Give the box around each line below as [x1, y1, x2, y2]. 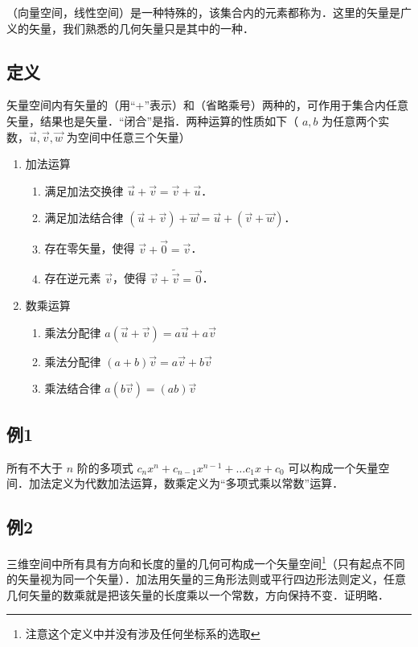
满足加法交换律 [44, 182, 124, 199]
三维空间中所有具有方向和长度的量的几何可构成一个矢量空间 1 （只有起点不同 [6, 552, 405, 571]
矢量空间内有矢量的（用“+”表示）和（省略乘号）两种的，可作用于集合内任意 [6, 97, 409, 113]
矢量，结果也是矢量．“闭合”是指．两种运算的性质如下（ [6, 112, 299, 129]
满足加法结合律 [44, 209, 124, 226]
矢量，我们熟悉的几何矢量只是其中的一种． [28, 19, 254, 36]
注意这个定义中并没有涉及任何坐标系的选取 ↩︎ [25, 625, 260, 642]
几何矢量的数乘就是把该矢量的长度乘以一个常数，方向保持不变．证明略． [6, 586, 389, 603]
